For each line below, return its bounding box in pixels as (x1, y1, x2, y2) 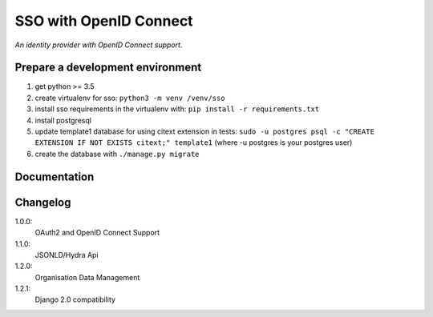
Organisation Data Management (34, 272, 140, 282)
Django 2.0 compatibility (34, 295, 116, 304)
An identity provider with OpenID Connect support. (14, 40, 183, 50)
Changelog (14, 195, 71, 209)
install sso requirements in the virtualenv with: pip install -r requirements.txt (34, 104, 320, 114)
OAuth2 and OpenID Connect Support (34, 228, 160, 238)
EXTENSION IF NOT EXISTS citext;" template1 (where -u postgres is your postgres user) (34, 138, 353, 147)
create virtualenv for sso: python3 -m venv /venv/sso (34, 93, 225, 102)
